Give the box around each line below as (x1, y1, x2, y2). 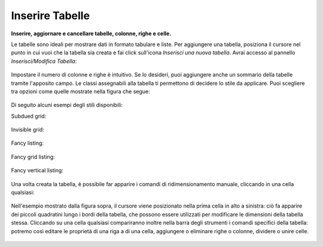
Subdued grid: (11, 112, 47, 120)
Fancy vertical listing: (11, 167, 64, 174)
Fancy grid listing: (11, 153, 55, 160)
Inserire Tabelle (11, 9, 90, 22)
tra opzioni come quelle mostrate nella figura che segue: (11, 87, 150, 95)
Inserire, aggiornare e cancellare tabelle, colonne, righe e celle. (11, 30, 172, 37)
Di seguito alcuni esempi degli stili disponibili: (11, 102, 123, 109)
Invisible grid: (11, 126, 44, 133)
